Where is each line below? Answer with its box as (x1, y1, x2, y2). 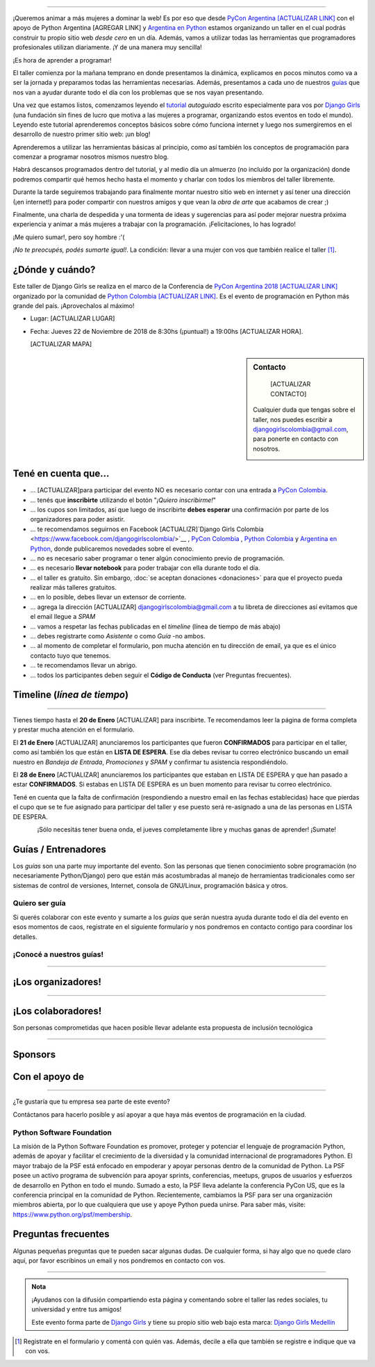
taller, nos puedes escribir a (253, 415, 333, 423)
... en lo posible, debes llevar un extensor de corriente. (30, 593, 187, 601)
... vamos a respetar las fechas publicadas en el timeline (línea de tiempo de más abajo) (30, 622, 281, 631)
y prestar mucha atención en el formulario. (12, 725, 135, 734)
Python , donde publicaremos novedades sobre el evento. (30, 544, 194, 553)
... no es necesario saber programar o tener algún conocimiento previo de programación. (30, 553, 285, 563)
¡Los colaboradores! (12, 1005, 102, 1017)
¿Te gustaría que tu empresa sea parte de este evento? (12, 1097, 170, 1106)
